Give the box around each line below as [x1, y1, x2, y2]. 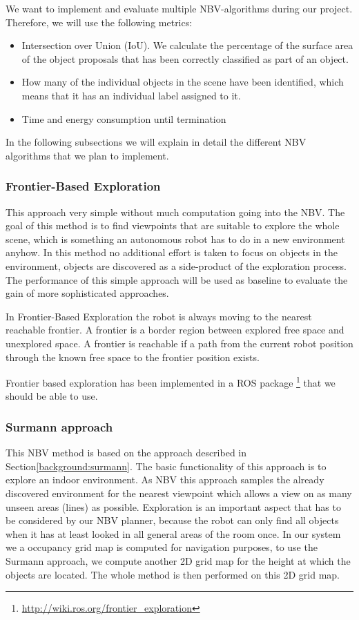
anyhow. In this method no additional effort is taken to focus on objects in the [6, 245, 338, 260]
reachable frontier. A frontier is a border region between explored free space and [6, 322, 345, 337]
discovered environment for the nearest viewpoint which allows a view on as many [6, 485, 352, 500]
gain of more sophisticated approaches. [6, 286, 169, 300]
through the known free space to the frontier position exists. [6, 349, 260, 364]
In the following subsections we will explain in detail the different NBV [6, 135, 307, 149]
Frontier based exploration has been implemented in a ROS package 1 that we [6, 374, 336, 389]
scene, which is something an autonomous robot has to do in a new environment [6, 231, 345, 246]
